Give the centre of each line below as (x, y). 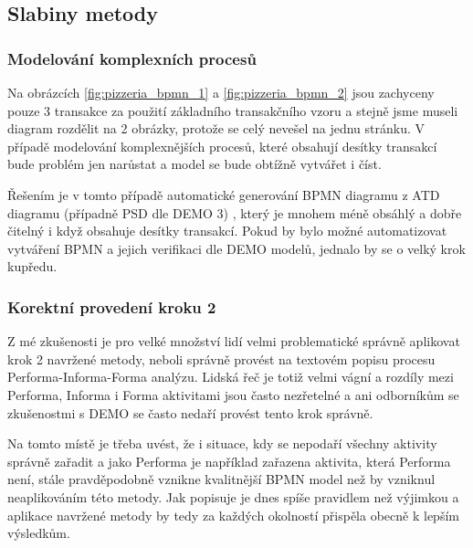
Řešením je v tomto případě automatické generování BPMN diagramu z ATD (224, 194)
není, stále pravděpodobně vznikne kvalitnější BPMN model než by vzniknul (221, 479)
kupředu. (32, 266)
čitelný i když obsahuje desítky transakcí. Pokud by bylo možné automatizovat (227, 231)
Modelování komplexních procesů (132, 58)
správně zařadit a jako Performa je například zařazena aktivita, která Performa (229, 461)
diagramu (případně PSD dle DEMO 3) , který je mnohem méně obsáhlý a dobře (235, 212)
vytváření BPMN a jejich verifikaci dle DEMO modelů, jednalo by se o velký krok (236, 248)
